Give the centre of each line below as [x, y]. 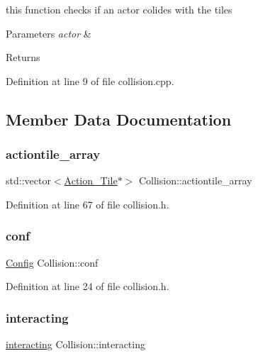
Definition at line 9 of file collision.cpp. [90, 80]
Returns [23, 57]
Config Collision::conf [52, 262]
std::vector [28, 180]
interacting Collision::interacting [75, 344]
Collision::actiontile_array [195, 180]
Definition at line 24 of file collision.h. [88, 286]
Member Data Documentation [119, 119]
